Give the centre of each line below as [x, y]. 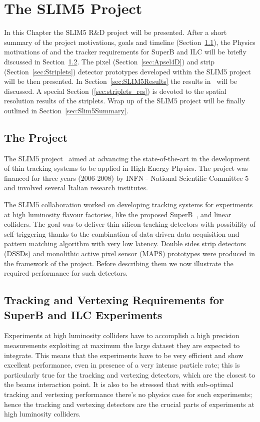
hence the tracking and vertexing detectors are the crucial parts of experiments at [129, 404]
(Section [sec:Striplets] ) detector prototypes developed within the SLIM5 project [127, 71]
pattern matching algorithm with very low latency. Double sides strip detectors [125, 243]
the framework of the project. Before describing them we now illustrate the [119, 263]
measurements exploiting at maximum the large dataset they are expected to [122, 345]
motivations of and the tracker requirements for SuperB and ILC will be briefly [125, 52]
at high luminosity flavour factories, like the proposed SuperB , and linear [118, 214]
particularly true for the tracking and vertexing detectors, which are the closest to [130, 374]
